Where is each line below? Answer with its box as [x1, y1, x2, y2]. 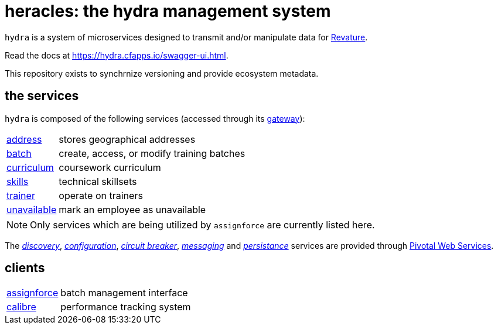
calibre [6, 301, 36, 313]
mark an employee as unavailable [59, 203, 206, 215]
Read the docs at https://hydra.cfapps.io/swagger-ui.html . [5, 50, 228, 60]
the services [5, 88, 79, 104]
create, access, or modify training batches [59, 147, 245, 159]
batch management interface [60, 287, 188, 299]
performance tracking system [60, 301, 191, 313]
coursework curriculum [59, 161, 161, 173]
